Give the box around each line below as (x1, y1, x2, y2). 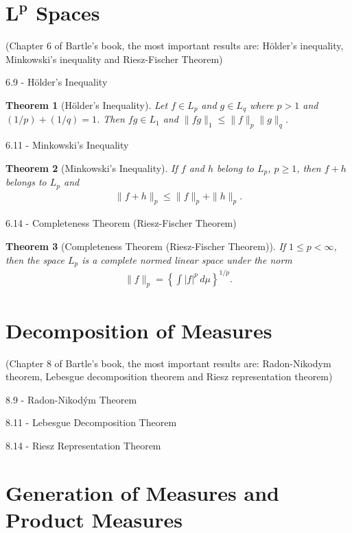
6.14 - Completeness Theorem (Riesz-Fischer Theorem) (5, 216, 237, 230)
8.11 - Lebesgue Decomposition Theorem (5, 415, 177, 430)
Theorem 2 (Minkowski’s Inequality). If (5, 160, 178, 175)
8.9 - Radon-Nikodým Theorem (5, 392, 137, 406)
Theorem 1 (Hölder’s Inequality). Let (5, 97, 168, 112)
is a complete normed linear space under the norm (82, 252, 292, 266)
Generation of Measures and (5, 478, 279, 506)
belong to (216, 160, 255, 175)
